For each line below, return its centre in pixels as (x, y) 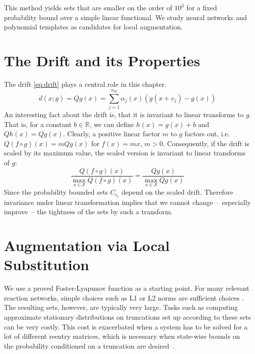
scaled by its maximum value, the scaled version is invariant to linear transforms (125, 153)
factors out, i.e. (207, 134)
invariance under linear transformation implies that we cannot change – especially (127, 202)
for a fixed (202, 7)
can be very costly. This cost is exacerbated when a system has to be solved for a (126, 326)
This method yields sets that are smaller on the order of (88, 7)
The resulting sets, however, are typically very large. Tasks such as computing (121, 307)
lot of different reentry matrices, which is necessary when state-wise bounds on (122, 336)
